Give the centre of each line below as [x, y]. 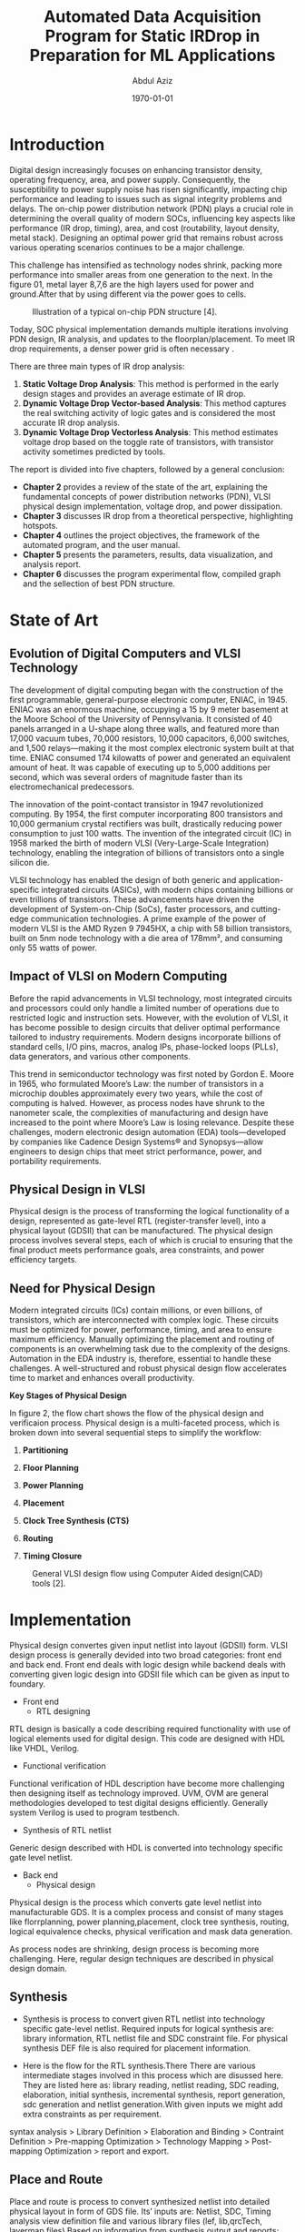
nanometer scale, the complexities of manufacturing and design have [139, 1112]
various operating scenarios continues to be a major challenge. [127, 247]
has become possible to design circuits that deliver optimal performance [145, 1027]
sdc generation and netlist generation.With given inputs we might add [152, 2104]
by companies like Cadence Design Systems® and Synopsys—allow [137, 1141]
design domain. [39, 1969]
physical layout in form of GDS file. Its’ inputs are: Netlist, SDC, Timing [140, 2211]
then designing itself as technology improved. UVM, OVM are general [139, 1793]
